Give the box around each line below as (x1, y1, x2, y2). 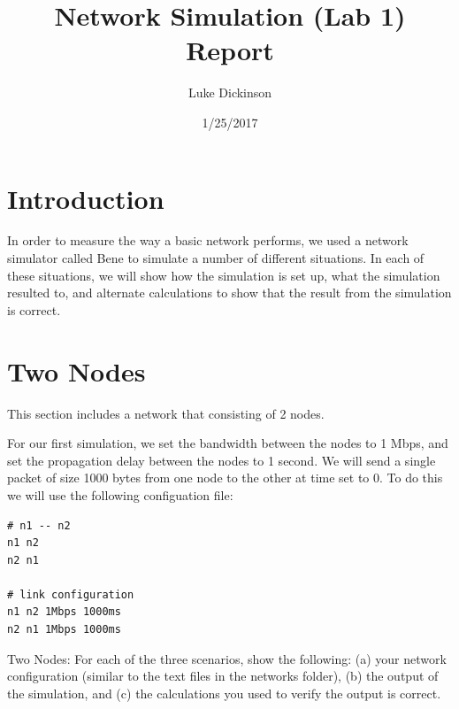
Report (186, 32, 274, 68)
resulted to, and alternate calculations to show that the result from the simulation (7, 283, 452, 302)
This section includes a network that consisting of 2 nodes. (7, 404, 325, 422)
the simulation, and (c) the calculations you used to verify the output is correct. (7, 683, 441, 702)
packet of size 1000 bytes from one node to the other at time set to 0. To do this (7, 468, 443, 487)
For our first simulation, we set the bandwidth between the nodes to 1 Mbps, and (7, 434, 448, 452)
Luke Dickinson (187, 83, 272, 102)
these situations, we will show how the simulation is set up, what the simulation (7, 266, 440, 284)
